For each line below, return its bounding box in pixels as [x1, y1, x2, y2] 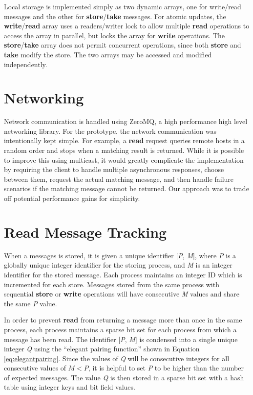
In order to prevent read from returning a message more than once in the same [4, 315, 242, 325]
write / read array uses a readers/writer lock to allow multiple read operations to [4, 21, 250, 31]
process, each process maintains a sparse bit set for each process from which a [4, 324, 237, 334]
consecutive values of [4, 363, 66, 373]
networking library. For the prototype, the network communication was [4, 125, 216, 136]
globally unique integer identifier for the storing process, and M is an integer [4, 260, 232, 270]
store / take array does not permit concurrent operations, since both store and [4, 40, 241, 50]
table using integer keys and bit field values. [4, 382, 135, 392]
